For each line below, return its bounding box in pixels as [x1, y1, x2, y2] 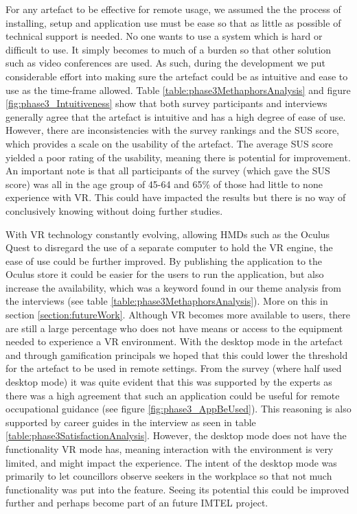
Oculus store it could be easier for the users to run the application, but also [5, 267, 324, 281]
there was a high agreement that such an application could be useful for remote [5, 388, 340, 402]
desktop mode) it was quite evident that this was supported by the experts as [5, 375, 332, 389]
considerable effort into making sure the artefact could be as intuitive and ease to [5, 69, 348, 83]
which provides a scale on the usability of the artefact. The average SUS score [5, 136, 333, 150]
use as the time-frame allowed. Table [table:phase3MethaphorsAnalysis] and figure [5, 82, 351, 97]
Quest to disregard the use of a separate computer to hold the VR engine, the [5, 240, 333, 255]
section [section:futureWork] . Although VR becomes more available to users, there [5, 307, 351, 322]
